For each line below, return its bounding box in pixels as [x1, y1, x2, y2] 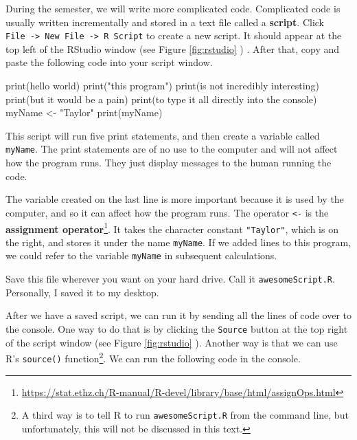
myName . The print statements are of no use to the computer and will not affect [5, 142, 338, 156]
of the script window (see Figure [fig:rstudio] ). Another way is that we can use [5, 335, 338, 349]
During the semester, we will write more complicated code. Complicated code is [5, 1, 341, 15]
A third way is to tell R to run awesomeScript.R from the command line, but [21, 408, 349, 422]
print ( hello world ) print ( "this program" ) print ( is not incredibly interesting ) [5, 78, 319, 93]
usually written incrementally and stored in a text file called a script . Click [5, 14, 324, 29]
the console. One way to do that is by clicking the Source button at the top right [5, 321, 348, 335]
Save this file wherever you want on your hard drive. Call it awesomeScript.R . [5, 272, 335, 286]
